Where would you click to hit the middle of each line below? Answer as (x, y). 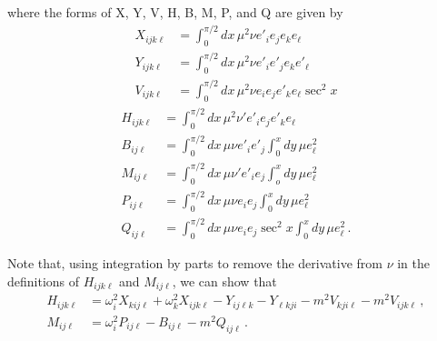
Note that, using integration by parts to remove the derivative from (195, 263)
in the (413, 263)
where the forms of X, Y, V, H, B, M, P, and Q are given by (175, 12)
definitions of (44, 281)
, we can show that (224, 281)
